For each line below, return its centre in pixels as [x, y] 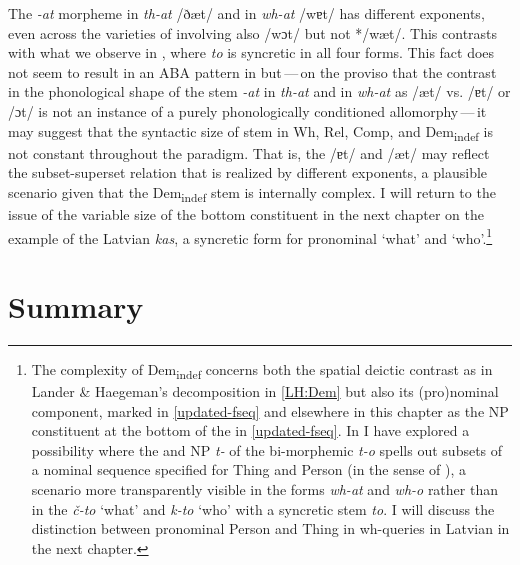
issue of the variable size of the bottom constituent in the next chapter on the [246, 214]
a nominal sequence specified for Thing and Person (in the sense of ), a [249, 469]
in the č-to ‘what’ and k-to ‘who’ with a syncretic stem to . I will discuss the [263, 508]
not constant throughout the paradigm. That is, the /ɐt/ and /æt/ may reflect [249, 152]
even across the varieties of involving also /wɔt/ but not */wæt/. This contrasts [253, 32]
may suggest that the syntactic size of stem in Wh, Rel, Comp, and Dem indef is [251, 132]
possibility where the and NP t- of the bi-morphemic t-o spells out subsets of [267, 449]
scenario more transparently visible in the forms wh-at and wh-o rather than [264, 489]
